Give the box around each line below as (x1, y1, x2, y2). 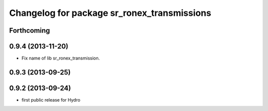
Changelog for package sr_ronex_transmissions (9, 7, 211, 18)
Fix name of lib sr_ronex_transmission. (21, 55, 100, 61)
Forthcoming (9, 26, 50, 35)
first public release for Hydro (21, 97, 80, 103)
